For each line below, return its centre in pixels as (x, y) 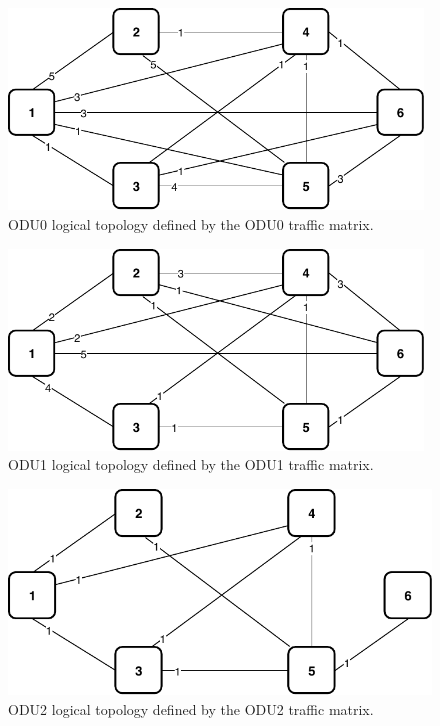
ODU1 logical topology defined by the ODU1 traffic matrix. (191, 464)
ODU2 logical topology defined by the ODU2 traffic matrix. (191, 708)
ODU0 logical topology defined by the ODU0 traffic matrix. (191, 223)
